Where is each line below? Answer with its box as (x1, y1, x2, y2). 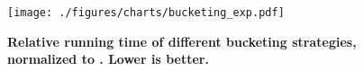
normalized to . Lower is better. (7, 49, 209, 68)
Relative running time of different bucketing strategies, (7, 31, 357, 50)
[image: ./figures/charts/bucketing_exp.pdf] (7, 6, 285, 19)
